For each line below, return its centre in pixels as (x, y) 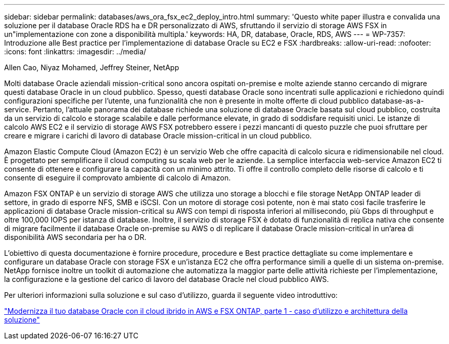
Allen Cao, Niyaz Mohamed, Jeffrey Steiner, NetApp (92, 67)
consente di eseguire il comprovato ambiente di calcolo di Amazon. (117, 178)
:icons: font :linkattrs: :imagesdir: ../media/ (75, 52)
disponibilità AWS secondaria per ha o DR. (75, 237)
